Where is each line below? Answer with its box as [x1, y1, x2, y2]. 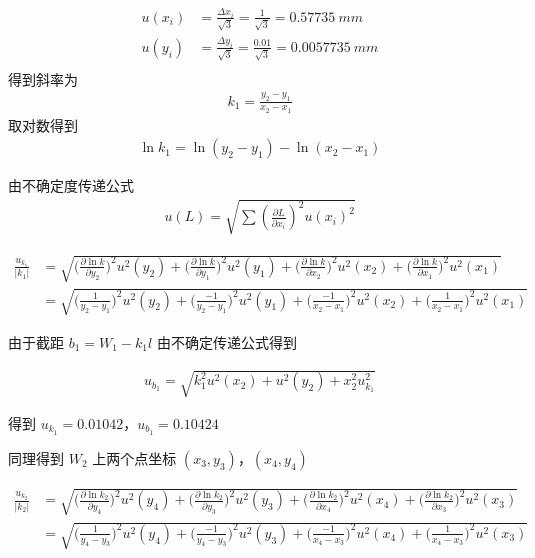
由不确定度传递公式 [8, 175, 134, 196]
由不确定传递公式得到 [156, 331, 297, 352]
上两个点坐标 [92, 447, 177, 468]
